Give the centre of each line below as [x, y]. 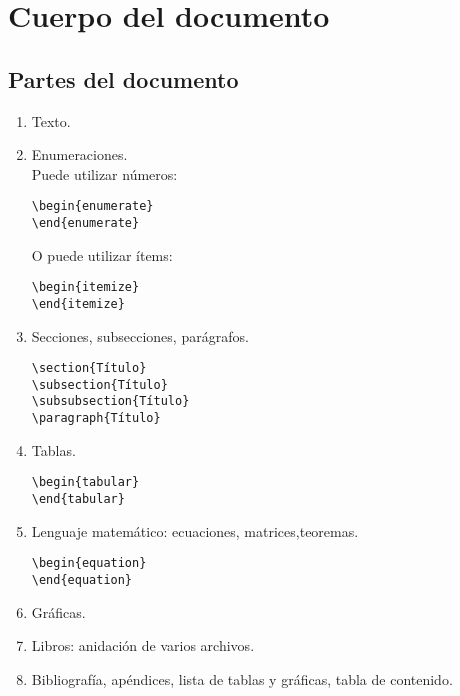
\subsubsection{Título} [110, 401]
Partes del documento [123, 78]
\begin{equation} [89, 563]
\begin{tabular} [85, 482]
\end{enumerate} [85, 223]
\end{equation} [82, 579]
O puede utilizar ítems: [102, 254]
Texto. [51, 120]
